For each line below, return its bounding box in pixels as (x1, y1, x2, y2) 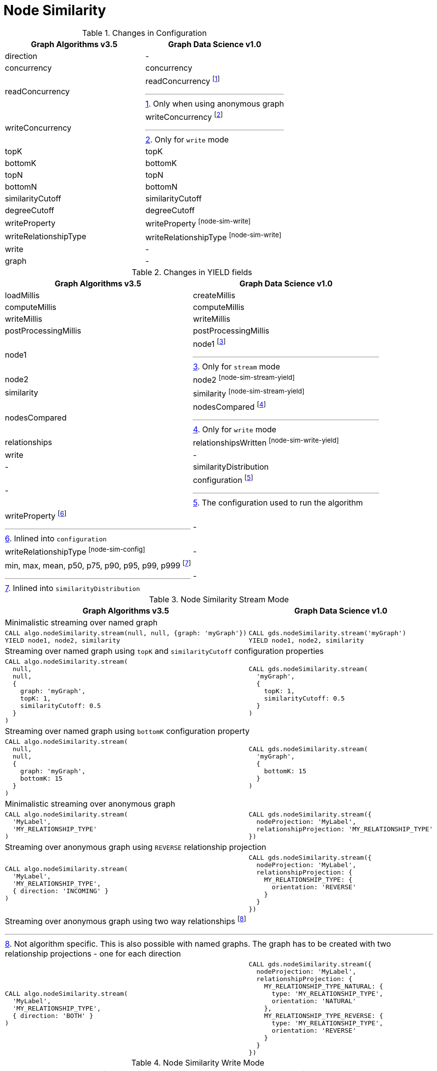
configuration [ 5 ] (193, 473, 253, 485)
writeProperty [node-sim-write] (145, 217, 251, 229)
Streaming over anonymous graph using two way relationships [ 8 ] (5, 915, 246, 927)
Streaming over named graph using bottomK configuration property (5, 726, 250, 736)
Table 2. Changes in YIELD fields (131, 267, 252, 278)
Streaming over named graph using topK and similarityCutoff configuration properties (5, 646, 324, 656)
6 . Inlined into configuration (5, 534, 107, 544)
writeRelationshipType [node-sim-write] (145, 230, 282, 243)
